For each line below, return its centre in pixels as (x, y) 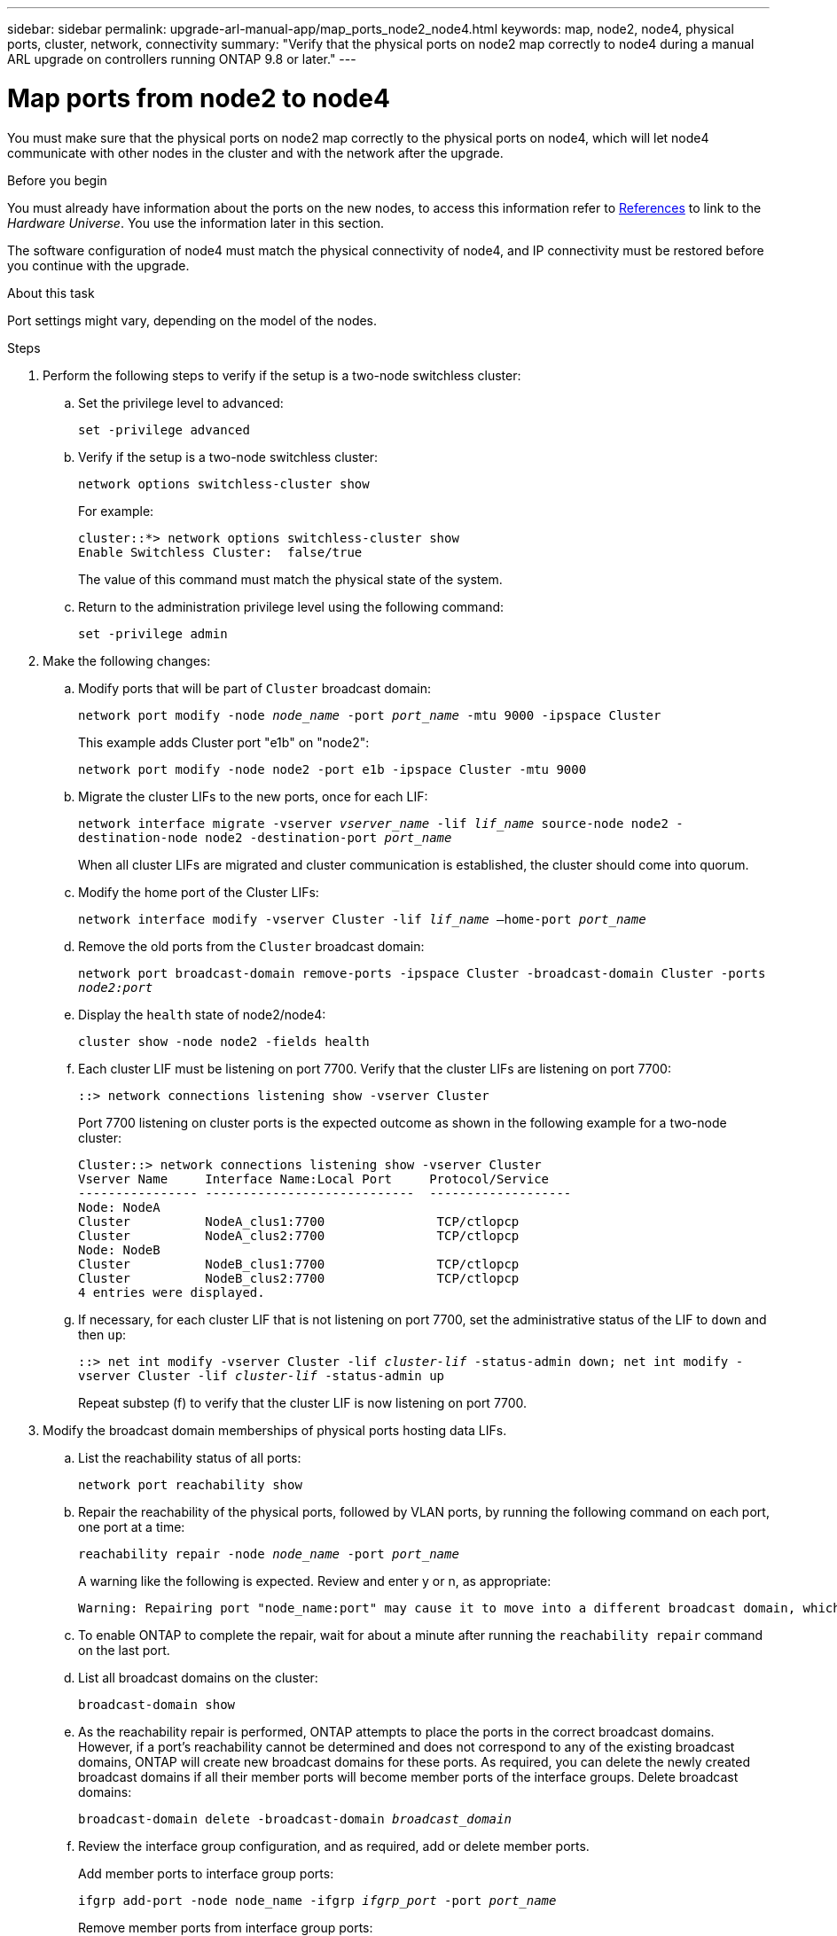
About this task (51, 293)
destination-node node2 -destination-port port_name (265, 837)
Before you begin (57, 180)
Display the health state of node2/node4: (202, 1014)
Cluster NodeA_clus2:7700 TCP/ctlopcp (299, 1235)
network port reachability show (190, 1484)
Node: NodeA (119, 1207)
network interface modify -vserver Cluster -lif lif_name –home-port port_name (362, 919)
